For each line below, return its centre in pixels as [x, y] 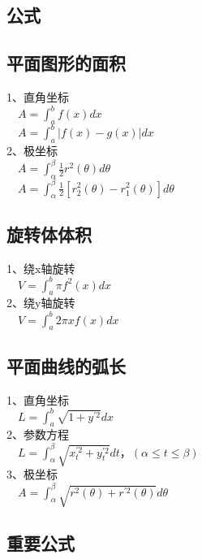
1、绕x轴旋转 [41, 268]
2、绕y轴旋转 [41, 303]
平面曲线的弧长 [66, 365]
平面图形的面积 [66, 63]
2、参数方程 [38, 434]
